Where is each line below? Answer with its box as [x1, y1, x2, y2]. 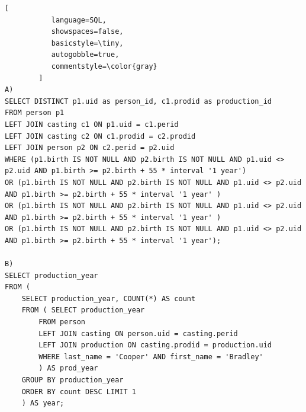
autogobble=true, [51, 50, 120, 59]
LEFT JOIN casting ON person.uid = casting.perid [38, 329, 238, 338]
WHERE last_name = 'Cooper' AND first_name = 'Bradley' [38, 352, 263, 361]
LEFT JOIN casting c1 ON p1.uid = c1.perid [5, 120, 179, 129]
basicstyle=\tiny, [51, 39, 124, 47]
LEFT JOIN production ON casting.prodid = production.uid [38, 341, 272, 350]
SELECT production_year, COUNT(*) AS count [21, 294, 196, 303]
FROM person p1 [5, 108, 65, 117]
